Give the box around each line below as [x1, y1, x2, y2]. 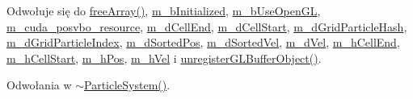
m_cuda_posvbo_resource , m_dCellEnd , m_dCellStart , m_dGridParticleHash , [6, 18, 407, 35]
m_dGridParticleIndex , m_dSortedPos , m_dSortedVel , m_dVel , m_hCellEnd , [6, 34, 400, 51]
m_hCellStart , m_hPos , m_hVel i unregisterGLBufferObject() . [6, 49, 322, 66]
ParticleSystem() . [84, 76, 171, 93]
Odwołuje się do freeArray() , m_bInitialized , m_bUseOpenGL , [6, 2, 321, 19]
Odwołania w [6, 76, 72, 93]
